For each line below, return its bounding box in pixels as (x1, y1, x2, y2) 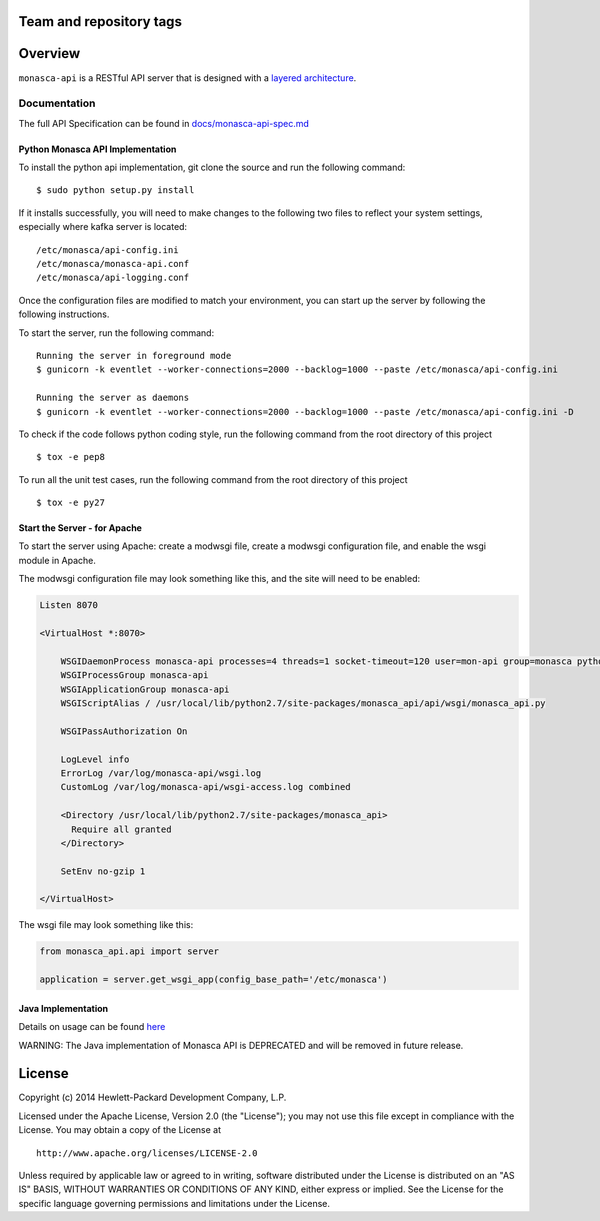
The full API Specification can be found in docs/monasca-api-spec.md (18, 117, 310, 129)
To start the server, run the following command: (18, 326, 215, 339)
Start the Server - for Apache (18, 522, 142, 534)
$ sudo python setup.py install (36, 185, 195, 196)
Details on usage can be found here (18, 1021, 166, 1033)
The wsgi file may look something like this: (18, 919, 194, 931)
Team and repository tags (18, 13, 182, 30)
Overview (18, 45, 81, 62)
